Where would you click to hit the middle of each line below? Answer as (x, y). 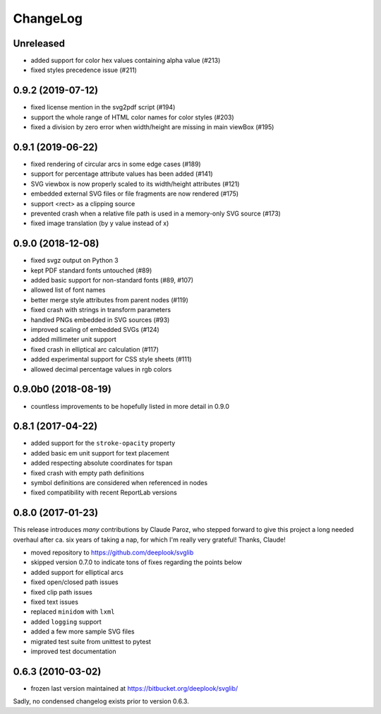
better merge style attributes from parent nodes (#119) (109, 299)
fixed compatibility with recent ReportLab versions (104, 493)
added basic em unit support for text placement (100, 453)
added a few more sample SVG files (83, 631)
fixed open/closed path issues (75, 582)
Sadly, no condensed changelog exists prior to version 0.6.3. (101, 701)
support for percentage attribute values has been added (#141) (122, 174)
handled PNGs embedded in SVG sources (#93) (100, 320)
